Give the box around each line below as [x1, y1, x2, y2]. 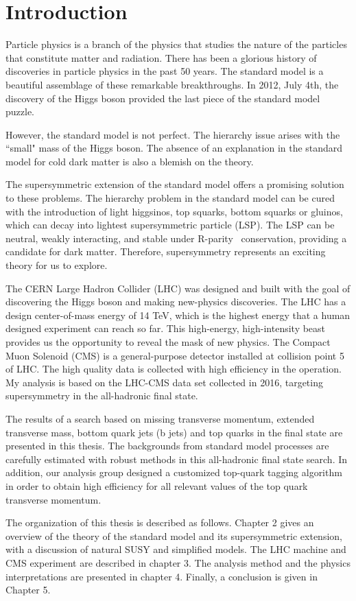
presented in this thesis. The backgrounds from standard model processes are [5, 438, 329, 453]
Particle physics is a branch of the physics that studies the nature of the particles [5, 37, 347, 51]
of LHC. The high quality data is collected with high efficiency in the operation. [5, 362, 342, 376]
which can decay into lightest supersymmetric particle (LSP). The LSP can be [5, 217, 335, 232]
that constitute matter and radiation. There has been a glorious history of [5, 50, 317, 64]
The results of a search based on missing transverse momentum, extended [5, 411, 315, 425]
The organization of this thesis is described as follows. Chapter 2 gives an [5, 515, 314, 530]
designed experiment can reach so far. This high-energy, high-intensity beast [5, 321, 326, 335]
